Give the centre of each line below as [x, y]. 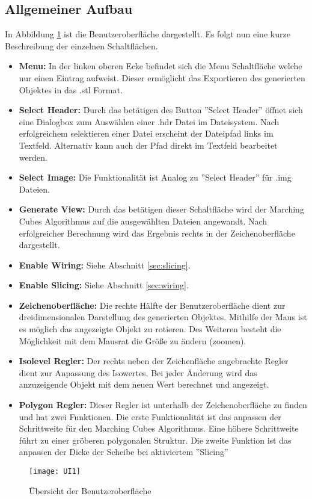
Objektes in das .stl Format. [71, 89]
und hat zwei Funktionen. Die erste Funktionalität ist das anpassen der [150, 416]
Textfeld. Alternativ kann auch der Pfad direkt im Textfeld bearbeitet [148, 145]
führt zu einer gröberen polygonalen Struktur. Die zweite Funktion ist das [155, 440]
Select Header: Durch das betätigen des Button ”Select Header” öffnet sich [161, 110]
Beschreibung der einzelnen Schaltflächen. [81, 45]
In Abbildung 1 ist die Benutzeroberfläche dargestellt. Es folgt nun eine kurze [148, 34]
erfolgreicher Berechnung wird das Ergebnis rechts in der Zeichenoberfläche [157, 233]
